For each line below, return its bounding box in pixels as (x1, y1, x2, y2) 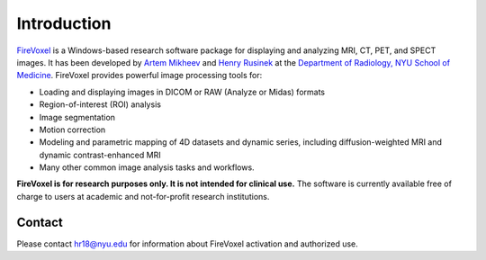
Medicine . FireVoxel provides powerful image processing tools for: (16, 70, 263, 81)
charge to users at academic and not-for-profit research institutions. (16, 191, 270, 202)
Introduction (16, 13, 112, 33)
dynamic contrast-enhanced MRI (39, 149, 161, 160)
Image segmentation (39, 112, 116, 122)
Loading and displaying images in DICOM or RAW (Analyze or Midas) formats (39, 86, 326, 97)
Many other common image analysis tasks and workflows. (39, 162, 256, 173)
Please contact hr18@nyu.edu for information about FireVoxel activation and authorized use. (16, 238, 359, 249)
